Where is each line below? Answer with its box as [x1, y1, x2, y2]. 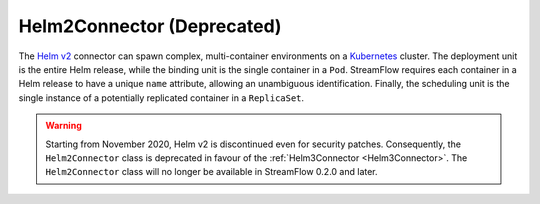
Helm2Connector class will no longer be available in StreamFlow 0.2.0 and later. [45, 166, 379, 178]
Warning [45, 120, 82, 132]
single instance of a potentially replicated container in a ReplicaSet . [18, 91, 305, 104]
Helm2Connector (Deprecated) [18, 15, 282, 37]
